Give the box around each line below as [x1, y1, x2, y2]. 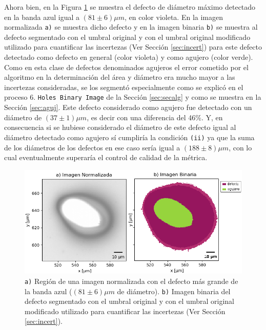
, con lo [229, 142, 252, 152]
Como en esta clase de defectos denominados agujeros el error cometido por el [4, 61, 249, 72]
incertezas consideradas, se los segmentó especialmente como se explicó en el [4, 81, 243, 92]
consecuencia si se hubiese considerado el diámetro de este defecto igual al [4, 122, 236, 133]
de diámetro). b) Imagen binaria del [117, 285, 231, 296]
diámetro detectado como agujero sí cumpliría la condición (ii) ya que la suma [4, 131, 255, 142]
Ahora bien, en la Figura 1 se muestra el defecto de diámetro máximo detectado [4, 2, 256, 12]
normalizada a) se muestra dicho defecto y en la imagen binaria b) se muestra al [4, 21, 258, 32]
